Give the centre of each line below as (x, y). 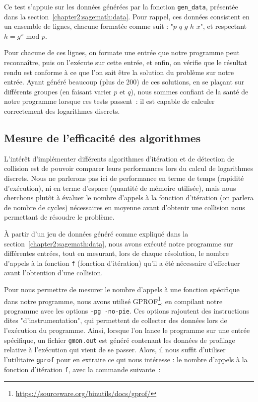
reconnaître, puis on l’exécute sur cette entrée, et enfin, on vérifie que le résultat (126, 62)
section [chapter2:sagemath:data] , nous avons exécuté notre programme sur (119, 243)
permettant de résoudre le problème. (59, 217)
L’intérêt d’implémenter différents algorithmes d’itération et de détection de (119, 158)
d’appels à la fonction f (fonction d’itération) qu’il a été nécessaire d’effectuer (122, 263)
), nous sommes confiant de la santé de (190, 91)
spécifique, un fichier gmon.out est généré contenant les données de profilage (120, 340)
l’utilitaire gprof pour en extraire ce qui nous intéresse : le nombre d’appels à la (126, 359)
